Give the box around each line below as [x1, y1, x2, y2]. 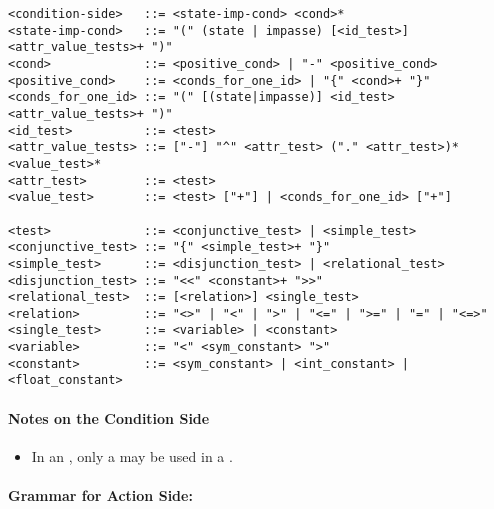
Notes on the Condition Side [8, 407, 210, 428]
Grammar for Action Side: [8, 485, 193, 506]
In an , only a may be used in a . [31, 445, 233, 466]
